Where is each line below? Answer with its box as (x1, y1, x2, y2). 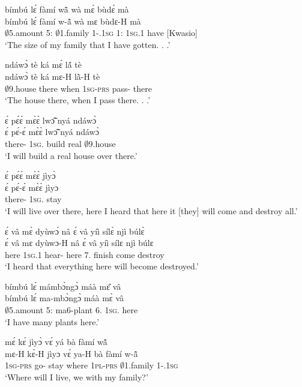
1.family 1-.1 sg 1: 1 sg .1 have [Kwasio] (59, 26, 198, 39)
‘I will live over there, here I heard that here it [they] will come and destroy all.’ (5, 204, 298, 217)
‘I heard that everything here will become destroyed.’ (5, 260, 199, 272)
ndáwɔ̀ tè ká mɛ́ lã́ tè (5, 58, 82, 71)
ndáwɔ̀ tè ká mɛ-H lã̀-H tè (5, 70, 100, 82)
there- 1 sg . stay (5, 193, 62, 205)
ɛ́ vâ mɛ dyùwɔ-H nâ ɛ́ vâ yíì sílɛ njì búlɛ (5, 236, 154, 249)
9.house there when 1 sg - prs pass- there (9, 82, 153, 94)
